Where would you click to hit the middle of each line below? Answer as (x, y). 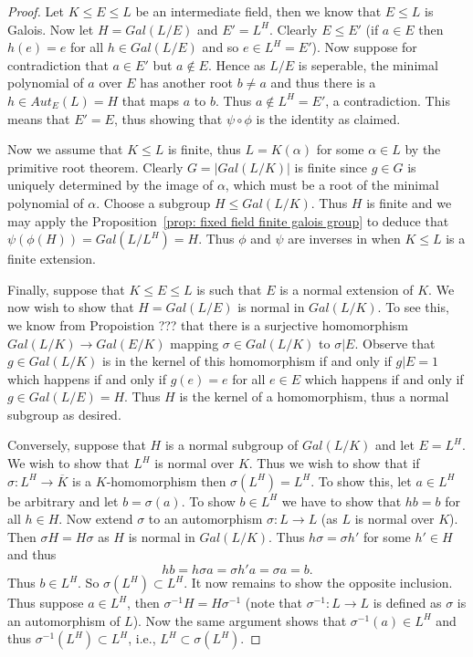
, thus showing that (168, 118)
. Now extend (96, 519)
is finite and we (409, 202)
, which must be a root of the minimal (332, 185)
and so (221, 47)
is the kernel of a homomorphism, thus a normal (314, 396)
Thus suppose (46, 603)
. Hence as (236, 64)
